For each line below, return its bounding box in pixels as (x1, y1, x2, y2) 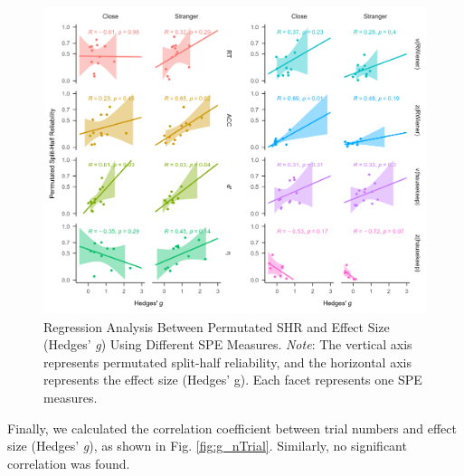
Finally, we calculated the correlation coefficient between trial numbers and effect (7, 418, 457, 437)
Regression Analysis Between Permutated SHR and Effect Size (43, 317, 390, 336)
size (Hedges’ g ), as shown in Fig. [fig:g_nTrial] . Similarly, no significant (7, 436, 407, 455)
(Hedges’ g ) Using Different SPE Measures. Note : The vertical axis (43, 335, 412, 354)
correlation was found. (7, 453, 130, 472)
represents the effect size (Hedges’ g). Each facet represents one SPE (43, 370, 422, 389)
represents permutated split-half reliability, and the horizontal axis (43, 352, 412, 371)
